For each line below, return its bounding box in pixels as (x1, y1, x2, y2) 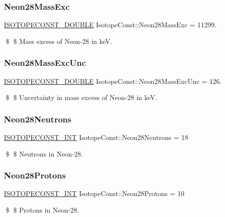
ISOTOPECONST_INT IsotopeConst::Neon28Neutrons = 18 (4, 132, 188, 142)
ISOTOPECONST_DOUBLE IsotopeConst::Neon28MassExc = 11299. (4, 20, 217, 30)
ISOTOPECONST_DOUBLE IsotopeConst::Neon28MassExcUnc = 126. (4, 76, 222, 86)
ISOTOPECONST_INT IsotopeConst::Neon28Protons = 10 (4, 188, 184, 198)
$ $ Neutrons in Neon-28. (5, 148, 83, 158)
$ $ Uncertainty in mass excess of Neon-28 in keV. (5, 92, 158, 102)
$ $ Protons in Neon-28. (5, 205, 79, 215)
